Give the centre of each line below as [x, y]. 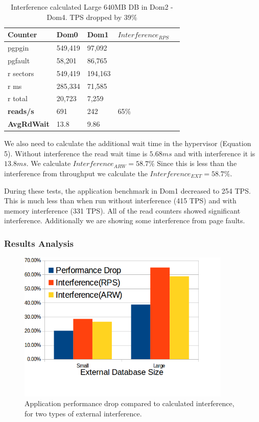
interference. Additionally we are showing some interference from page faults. [125, 220]
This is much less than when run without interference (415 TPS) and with [120, 201]
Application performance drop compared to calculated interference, [129, 403]
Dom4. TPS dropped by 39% [92, 17]
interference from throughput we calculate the [76, 173]
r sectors [21, 73]
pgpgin [18, 48]
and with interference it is [215, 153]
